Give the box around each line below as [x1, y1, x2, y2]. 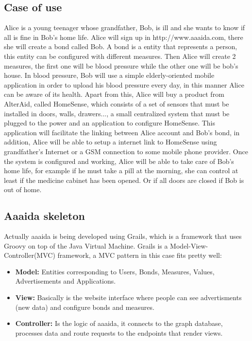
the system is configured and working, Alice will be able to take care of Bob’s [4, 156, 234, 166]
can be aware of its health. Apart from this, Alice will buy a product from [4, 89, 224, 99]
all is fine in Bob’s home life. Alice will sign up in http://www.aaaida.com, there [4, 32, 243, 42]
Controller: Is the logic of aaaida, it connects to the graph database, [15, 318, 223, 328]
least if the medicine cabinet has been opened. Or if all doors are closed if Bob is [4, 175, 244, 185]
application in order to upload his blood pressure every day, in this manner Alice [4, 79, 244, 90]
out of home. [4, 184, 42, 195]
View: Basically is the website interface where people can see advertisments [15, 292, 242, 303]
